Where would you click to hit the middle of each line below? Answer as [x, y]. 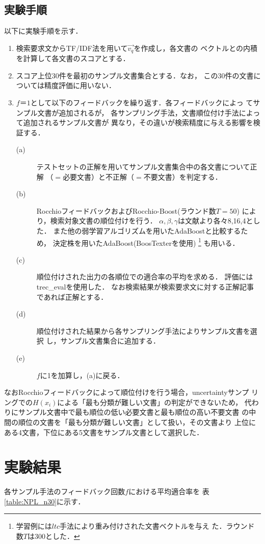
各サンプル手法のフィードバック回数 [65, 491]
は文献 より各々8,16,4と [216, 221]
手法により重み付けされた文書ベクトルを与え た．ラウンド [157, 526]
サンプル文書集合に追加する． [110, 341]
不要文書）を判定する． [183, 176]
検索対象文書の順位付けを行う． [103, 221]
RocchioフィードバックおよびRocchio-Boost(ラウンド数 [126, 210]
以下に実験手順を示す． [43, 31]
